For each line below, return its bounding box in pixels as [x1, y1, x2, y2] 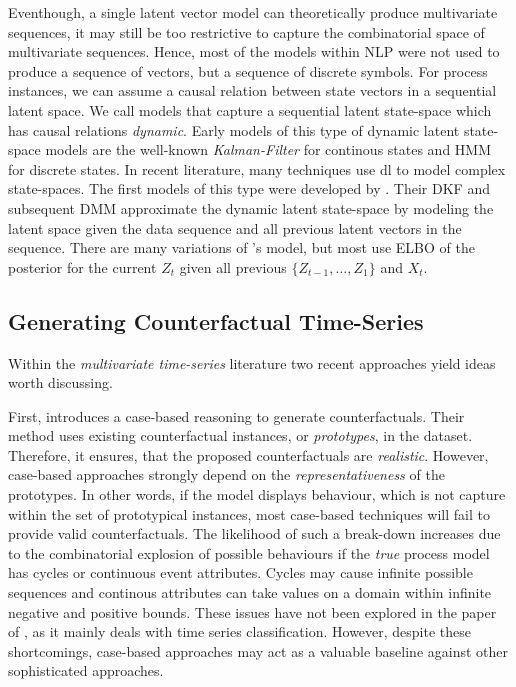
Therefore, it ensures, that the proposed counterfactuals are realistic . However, [8, 444, 489, 465]
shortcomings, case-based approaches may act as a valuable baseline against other [8, 640, 509, 661]
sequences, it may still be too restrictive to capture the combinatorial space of [8, 21, 485, 42]
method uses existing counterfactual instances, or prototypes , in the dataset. [8, 425, 473, 446]
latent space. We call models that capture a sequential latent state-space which [8, 99, 492, 120]
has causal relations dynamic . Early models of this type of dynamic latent [8, 119, 460, 140]
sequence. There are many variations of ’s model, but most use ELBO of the [8, 237, 475, 258]
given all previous [179, 256, 287, 277]
